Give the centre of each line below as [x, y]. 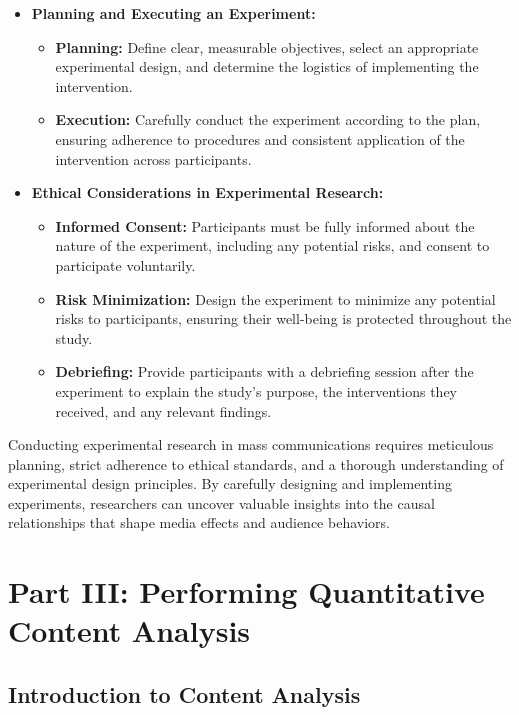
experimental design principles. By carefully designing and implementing [230, 483]
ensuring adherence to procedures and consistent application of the [260, 138]
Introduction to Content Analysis [184, 694]
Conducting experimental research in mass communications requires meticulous [251, 444]
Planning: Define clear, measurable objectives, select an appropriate [267, 46]
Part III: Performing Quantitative [246, 591]
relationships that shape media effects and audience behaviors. [199, 522]
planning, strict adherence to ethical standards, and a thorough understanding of [256, 463]
